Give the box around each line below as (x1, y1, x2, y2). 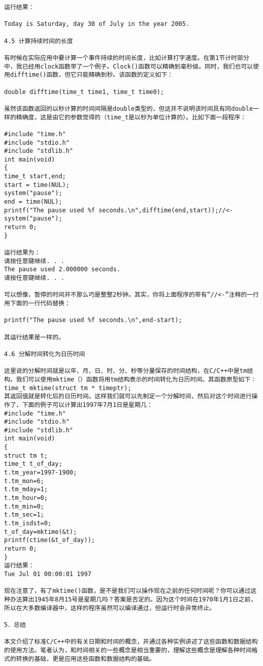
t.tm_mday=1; (4, 486, 48, 493)
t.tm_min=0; (4, 502, 44, 510)
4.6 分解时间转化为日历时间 (4, 350, 85, 358)
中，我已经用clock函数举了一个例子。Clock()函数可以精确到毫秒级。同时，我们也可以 (4, 62, 253, 70)
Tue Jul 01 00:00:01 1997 (4, 570, 91, 578)
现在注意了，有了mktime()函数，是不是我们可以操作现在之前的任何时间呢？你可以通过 (4, 587, 251, 595)
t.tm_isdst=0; (4, 520, 52, 527)
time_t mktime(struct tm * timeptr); (4, 384, 131, 392)
